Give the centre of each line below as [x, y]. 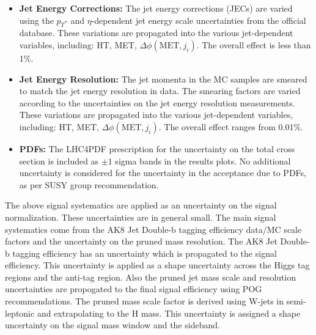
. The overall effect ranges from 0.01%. [231, 126]
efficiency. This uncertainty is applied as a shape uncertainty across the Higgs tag [157, 265]
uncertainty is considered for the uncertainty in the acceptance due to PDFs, [163, 173]
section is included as [59, 160]
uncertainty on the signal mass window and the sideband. [112, 325]
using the [36, 20]
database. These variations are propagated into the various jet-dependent [156, 33]
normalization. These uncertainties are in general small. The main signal [141, 217]
